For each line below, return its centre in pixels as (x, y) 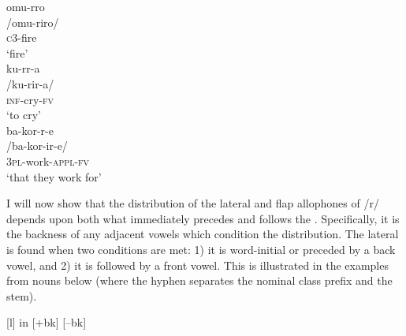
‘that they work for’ (54, 176)
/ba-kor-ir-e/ (37, 146)
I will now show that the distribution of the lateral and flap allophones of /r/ (193, 203)
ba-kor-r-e (30, 130)
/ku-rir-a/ (30, 83)
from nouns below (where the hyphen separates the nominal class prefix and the (199, 280)
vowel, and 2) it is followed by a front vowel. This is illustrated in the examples (197, 265)
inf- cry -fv (30, 99)
